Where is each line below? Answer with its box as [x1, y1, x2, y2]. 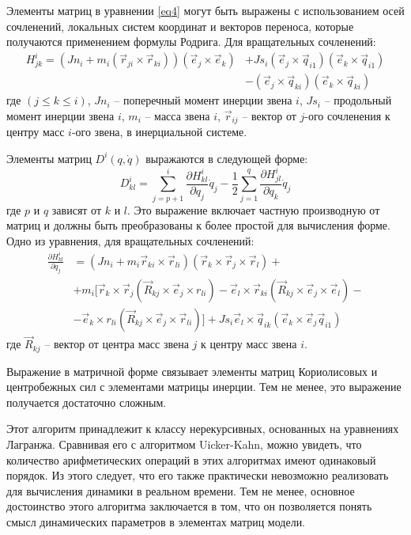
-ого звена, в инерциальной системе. [71, 123, 247, 140]
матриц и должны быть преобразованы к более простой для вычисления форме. [6, 217, 390, 233]
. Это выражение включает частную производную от [127, 201, 380, 218]
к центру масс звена [201, 336, 297, 352]
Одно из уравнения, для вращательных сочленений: [6, 232, 255, 249]
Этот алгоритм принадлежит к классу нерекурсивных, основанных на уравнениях [6, 420, 399, 437]
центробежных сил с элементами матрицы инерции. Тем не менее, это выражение [6, 378, 402, 395]
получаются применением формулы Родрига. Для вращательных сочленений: [6, 33, 376, 50]
